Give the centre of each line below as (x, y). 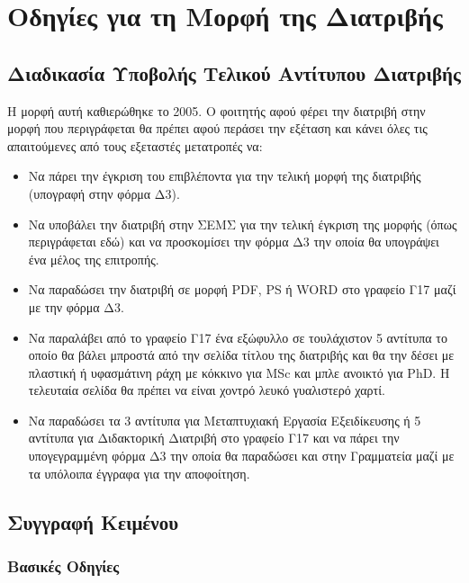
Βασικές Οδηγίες (63, 565)
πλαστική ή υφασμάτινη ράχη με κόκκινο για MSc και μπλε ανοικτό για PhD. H (239, 372)
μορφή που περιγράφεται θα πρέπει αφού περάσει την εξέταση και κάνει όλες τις (217, 128)
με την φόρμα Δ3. (76, 306)
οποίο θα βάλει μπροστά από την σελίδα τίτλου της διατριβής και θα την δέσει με (241, 355)
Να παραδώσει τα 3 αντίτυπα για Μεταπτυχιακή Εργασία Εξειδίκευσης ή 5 (225, 420)
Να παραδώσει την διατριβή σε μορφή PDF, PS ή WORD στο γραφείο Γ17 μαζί (242, 289)
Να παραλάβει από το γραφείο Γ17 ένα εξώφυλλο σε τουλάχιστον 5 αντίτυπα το (238, 337)
